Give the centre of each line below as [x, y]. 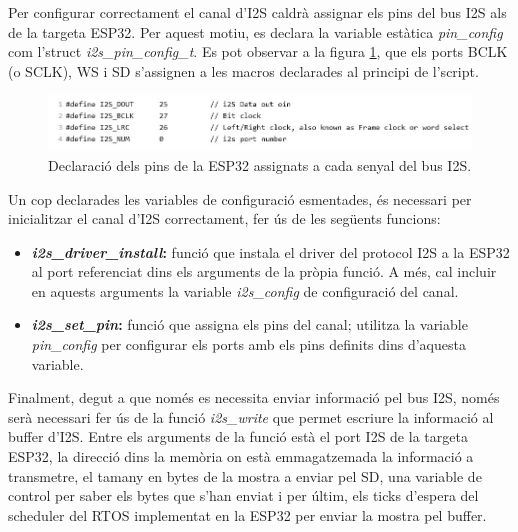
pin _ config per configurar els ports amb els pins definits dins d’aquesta [248, 344]
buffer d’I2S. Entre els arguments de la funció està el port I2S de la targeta [238, 436]
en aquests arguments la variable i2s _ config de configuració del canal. [245, 290]
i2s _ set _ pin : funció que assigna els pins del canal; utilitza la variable [249, 324]
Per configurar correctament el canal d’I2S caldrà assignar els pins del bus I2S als [257, 12]
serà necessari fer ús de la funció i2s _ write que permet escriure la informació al [251, 416]
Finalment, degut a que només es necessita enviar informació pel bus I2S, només [254, 397]
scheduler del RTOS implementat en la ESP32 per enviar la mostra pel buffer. [247, 514]
